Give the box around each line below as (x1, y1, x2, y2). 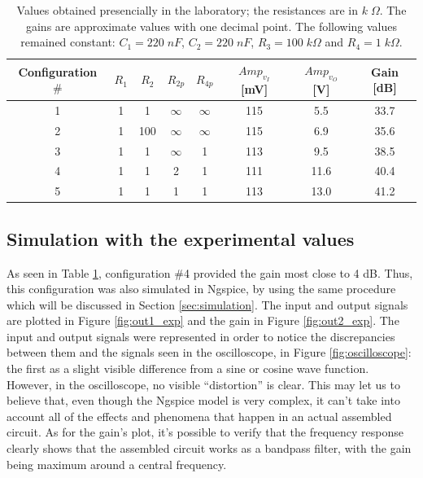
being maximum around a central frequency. (7, 455, 227, 472)
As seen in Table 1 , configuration (7, 264, 171, 281)
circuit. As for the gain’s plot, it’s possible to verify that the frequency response (7, 423, 404, 441)
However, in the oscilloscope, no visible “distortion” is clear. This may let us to (7, 375, 400, 392)
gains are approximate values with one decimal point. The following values (25, 17, 398, 34)
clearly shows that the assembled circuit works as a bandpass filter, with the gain (7, 440, 412, 457)
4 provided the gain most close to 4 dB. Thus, (184, 264, 413, 281)
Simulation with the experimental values (7, 226, 355, 251)
